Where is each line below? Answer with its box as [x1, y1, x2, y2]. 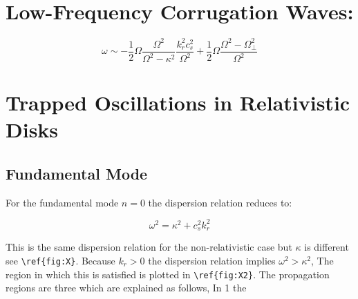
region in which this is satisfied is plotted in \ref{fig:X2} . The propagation [6, 267, 330, 281]
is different [304, 240, 349, 254]
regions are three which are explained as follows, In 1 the [6, 280, 247, 295]
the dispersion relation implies [148, 253, 276, 267]
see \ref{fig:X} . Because [6, 253, 115, 267]
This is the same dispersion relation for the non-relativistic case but [6, 240, 292, 254]
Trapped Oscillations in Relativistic [6, 88, 350, 117]
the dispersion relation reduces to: [148, 195, 292, 209]
